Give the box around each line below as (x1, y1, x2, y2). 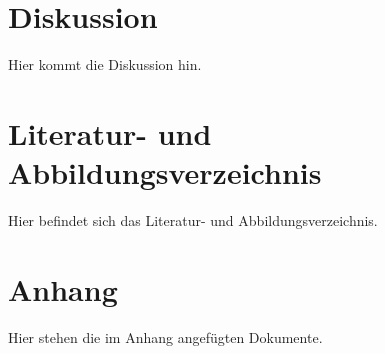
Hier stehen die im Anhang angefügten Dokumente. (8, 326, 323, 347)
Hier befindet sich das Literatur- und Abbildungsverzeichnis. (8, 210, 378, 231)
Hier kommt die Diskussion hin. (8, 54, 202, 75)
